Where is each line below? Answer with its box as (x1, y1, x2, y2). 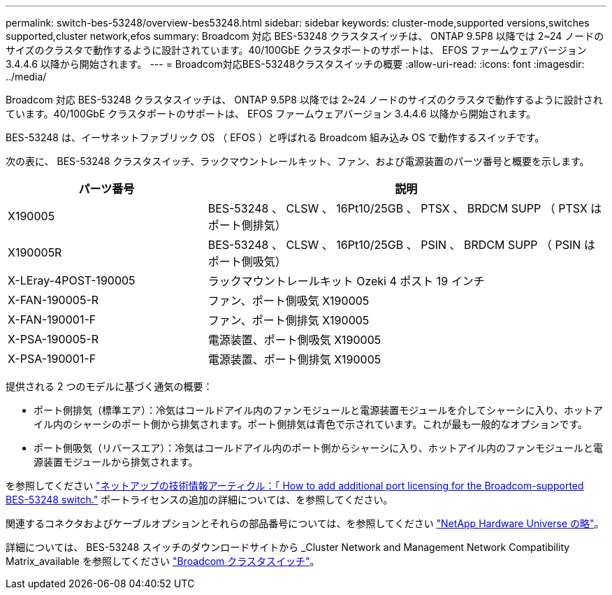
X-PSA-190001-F (8, 352, 96, 366)
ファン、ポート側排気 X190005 (207, 313, 370, 327)
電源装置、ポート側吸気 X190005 (207, 333, 381, 347)
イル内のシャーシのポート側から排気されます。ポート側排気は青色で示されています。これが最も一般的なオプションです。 (34, 418, 588, 430)
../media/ (6, 71, 47, 83)
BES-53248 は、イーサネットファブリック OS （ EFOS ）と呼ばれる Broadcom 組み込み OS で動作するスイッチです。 (6, 131, 545, 143)
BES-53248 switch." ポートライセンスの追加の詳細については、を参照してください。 (6, 494, 393, 506)
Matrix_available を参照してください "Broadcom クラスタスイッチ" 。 (6, 555, 320, 567)
